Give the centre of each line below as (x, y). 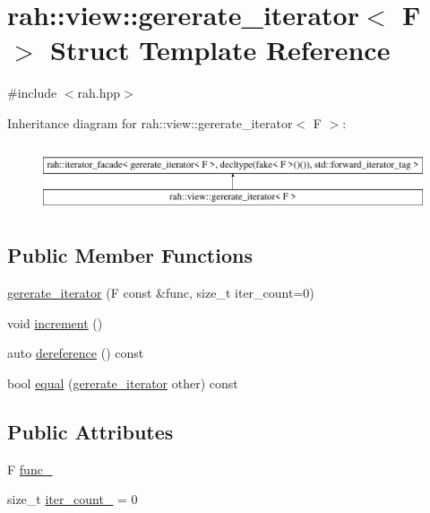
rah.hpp (99, 93)
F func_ (30, 469)
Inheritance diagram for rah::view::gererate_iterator (150, 122)
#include (32, 93)
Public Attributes (90, 431)
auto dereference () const (76, 353)
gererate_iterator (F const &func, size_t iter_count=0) (161, 293)
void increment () (55, 322)
